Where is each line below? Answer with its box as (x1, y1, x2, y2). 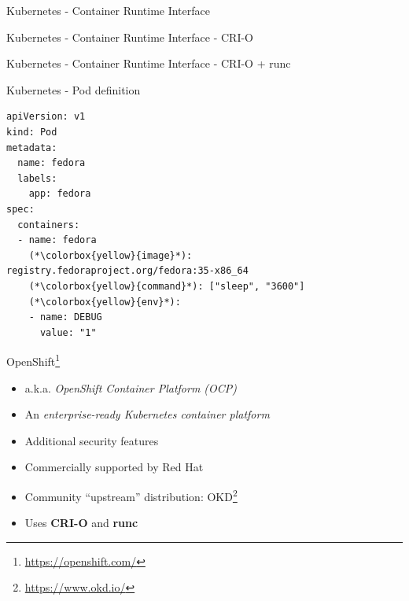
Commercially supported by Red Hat (24, 459, 204, 475)
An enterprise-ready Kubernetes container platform (24, 406, 270, 422)
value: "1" (39, 326, 97, 338)
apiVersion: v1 (6, 111, 86, 123)
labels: (17, 172, 57, 184)
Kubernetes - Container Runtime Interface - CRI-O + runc (6, 55, 291, 72)
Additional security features (24, 432, 159, 448)
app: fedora (28, 188, 91, 200)
